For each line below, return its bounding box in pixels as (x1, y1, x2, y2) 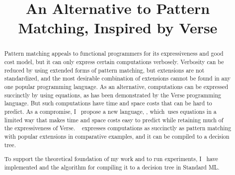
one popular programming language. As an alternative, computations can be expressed (4, 82, 229, 90)
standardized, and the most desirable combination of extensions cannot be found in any (4, 74, 231, 83)
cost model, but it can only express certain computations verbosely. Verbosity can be (4, 58, 224, 66)
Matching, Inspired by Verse (18, 17, 218, 38)
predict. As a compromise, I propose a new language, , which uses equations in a (4, 107, 217, 115)
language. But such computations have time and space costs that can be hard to (4, 99, 212, 107)
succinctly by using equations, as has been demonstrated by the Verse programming (4, 90, 222, 99)
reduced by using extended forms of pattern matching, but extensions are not (4, 66, 205, 74)
